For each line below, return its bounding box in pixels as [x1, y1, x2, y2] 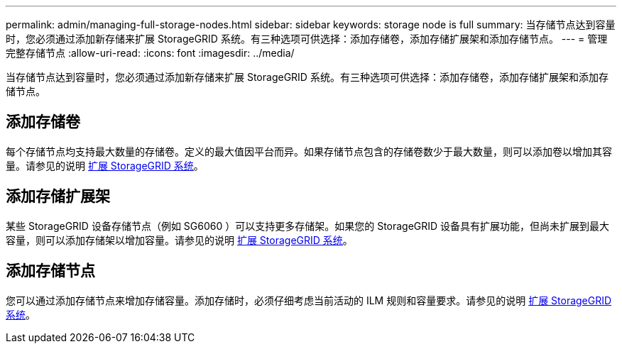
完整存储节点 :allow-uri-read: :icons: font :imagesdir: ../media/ [6, 47, 295, 59]
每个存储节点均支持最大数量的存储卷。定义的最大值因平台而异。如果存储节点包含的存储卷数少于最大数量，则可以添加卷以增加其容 [6, 145, 612, 157]
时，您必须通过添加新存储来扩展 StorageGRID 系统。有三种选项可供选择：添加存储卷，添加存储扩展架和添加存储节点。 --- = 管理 [6, 33, 608, 45]
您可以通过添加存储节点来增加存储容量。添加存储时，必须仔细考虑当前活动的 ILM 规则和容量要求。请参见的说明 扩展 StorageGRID [6, 294, 612, 306]
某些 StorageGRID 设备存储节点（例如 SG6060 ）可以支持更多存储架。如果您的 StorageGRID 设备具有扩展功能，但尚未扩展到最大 [6, 219, 610, 232]
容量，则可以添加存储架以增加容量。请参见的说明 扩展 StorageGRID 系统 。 [6, 233, 353, 246]
